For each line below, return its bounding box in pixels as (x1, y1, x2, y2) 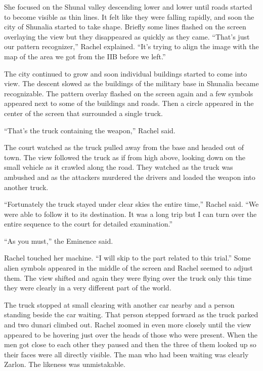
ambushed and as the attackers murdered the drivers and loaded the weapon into (4, 171, 255, 182)
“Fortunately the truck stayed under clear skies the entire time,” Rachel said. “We (4, 199, 259, 209)
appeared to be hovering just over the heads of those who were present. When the (4, 329, 257, 340)
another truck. (4, 181, 49, 192)
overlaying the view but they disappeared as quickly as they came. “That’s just (4, 31, 250, 42)
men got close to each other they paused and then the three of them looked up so (4, 339, 256, 350)
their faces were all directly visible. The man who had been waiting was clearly (4, 349, 249, 359)
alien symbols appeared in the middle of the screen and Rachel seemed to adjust (4, 263, 253, 273)
